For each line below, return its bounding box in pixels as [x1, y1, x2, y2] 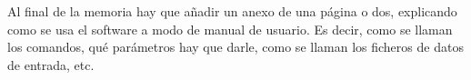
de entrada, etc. [7, 55, 95, 74]
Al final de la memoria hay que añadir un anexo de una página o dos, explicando [7, 2, 457, 20]
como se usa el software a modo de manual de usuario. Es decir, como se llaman [7, 19, 453, 38]
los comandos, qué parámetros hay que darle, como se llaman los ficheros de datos [7, 37, 464, 56]
